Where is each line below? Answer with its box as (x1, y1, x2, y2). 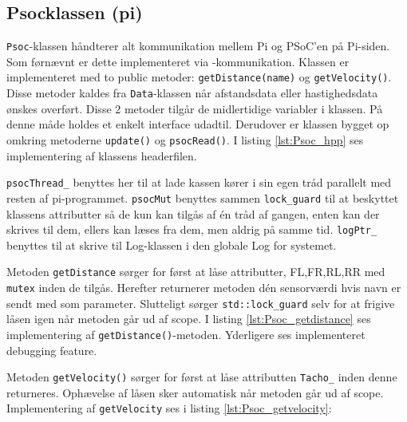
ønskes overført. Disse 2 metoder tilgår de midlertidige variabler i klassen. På (6, 100, 383, 116)
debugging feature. (6, 341, 97, 358)
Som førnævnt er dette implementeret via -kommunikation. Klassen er (6, 53, 350, 69)
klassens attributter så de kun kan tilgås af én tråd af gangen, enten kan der (6, 205, 380, 222)
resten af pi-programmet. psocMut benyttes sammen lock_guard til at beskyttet (6, 189, 399, 206)
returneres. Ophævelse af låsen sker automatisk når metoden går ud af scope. (6, 384, 384, 400)
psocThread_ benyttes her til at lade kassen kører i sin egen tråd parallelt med (6, 174, 392, 191)
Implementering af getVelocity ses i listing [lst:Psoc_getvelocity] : (6, 400, 332, 416)
